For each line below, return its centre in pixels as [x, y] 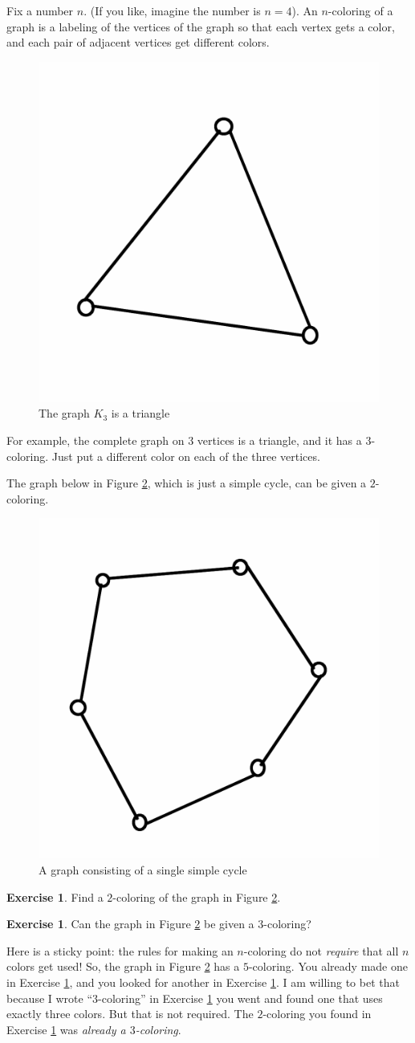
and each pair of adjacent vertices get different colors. [138, 42]
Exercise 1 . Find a [55, 896]
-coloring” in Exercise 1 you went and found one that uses [240, 998]
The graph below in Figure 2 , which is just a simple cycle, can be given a [187, 483]
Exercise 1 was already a [66, 1029]
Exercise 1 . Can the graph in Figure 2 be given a [130, 924]
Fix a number [40, 10]
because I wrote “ [50, 998]
